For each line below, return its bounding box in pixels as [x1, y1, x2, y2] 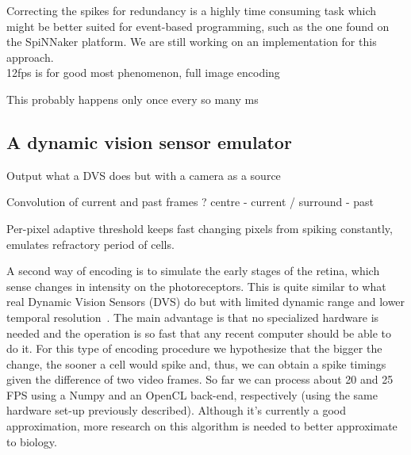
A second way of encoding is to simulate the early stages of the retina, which [6, 262, 380, 279]
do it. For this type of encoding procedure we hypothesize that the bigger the [6, 340, 382, 357]
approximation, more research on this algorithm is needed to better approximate [6, 418, 398, 434]
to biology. [6, 433, 57, 449]
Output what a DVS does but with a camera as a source [6, 166, 281, 183]
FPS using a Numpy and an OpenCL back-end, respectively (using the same [6, 386, 378, 403]
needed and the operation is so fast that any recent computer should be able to [6, 324, 391, 341]
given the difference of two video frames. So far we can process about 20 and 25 [6, 371, 394, 388]
